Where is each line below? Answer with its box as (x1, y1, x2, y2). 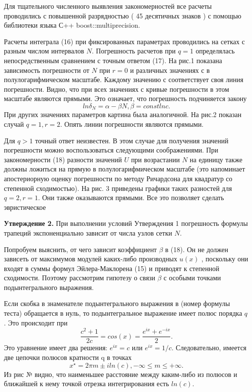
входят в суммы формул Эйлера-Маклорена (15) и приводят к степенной (4, 263, 219, 273)
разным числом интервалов (4, 46, 84, 56)
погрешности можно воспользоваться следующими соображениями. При (4, 145, 218, 155)
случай (4, 119, 24, 129)
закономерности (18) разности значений (4, 154, 122, 164)
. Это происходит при (4, 317, 68, 327)
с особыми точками (163, 273, 221, 283)
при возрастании (131, 154, 180, 164)
